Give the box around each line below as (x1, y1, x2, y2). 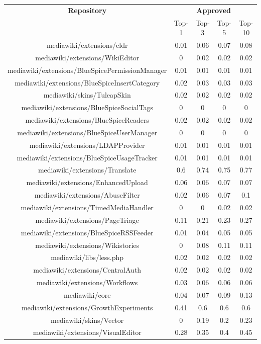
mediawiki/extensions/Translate (38, 164, 137, 175)
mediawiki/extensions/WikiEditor (35, 52, 140, 62)
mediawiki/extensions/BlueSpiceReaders (25, 115, 149, 125)
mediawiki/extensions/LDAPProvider (29, 139, 145, 150)
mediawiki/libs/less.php (51, 252, 124, 263)
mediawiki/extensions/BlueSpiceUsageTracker (17, 152, 158, 162)
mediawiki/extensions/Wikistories (35, 239, 140, 250)
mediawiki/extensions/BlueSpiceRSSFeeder (21, 227, 154, 237)
